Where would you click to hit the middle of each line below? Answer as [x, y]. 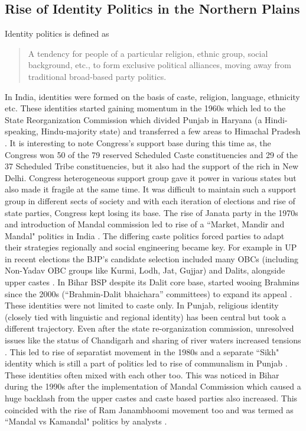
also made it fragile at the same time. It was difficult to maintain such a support [151, 189]
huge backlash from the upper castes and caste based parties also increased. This [151, 398]
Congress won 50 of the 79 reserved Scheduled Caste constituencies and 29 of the [151, 154]
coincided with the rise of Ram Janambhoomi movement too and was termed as [149, 409]
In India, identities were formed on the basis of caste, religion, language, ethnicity [152, 96]
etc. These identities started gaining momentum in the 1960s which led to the [145, 108]
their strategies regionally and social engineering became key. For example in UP [151, 247]
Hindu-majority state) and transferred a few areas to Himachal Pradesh [171, 131]
